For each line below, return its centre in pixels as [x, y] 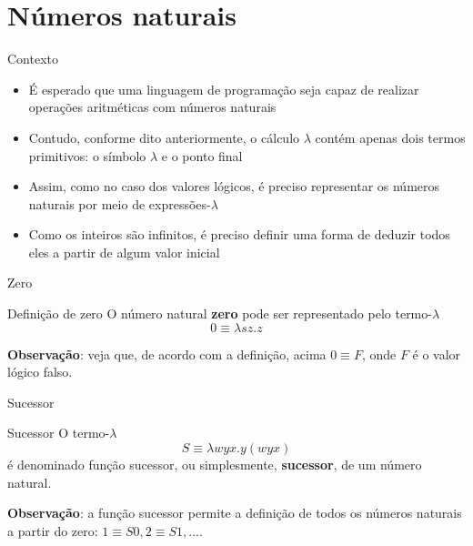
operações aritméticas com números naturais [152, 107]
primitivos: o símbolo [87, 155]
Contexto [33, 59]
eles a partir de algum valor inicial [124, 252]
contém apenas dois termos [390, 137]
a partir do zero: [53, 530]
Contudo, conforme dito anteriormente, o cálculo [164, 137]
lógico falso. [40, 372]
